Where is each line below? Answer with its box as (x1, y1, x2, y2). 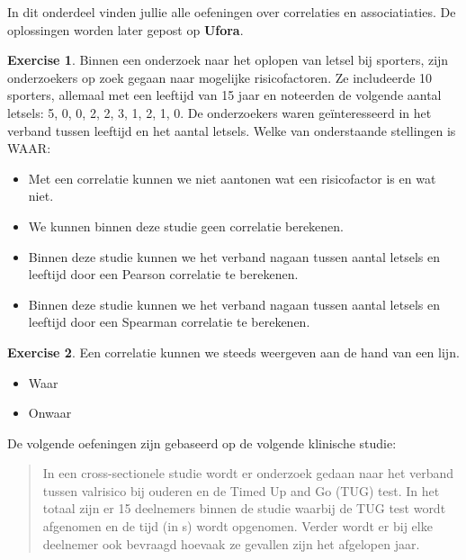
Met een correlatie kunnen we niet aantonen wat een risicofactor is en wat (28, 168, 436, 187)
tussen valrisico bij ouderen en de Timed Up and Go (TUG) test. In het (42, 481, 440, 500)
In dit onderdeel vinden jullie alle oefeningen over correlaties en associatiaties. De (7, 3, 456, 21)
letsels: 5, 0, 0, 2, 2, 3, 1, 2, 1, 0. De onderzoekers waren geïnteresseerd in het (7, 103, 432, 122)
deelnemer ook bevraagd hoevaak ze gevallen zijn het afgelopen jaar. (42, 534, 420, 553)
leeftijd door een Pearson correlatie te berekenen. (28, 265, 299, 284)
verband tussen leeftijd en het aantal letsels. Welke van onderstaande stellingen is (7, 121, 456, 140)
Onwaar (28, 403, 72, 422)
